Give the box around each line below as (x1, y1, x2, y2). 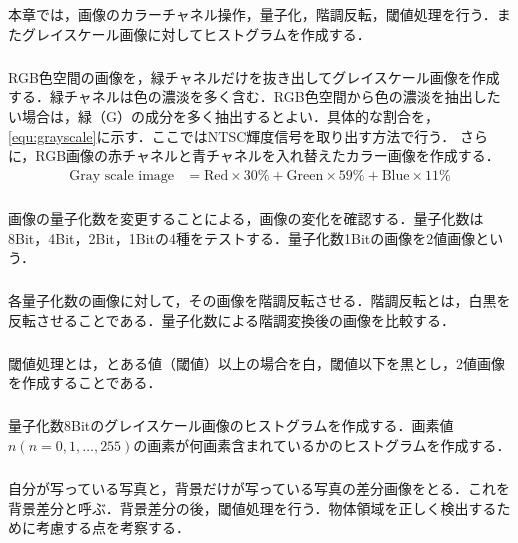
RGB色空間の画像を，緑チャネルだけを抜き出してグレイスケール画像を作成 (8, 66, 500, 87)
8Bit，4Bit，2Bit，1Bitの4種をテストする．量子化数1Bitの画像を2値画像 (8, 227, 476, 248)
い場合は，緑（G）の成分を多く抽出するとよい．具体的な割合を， (8, 105, 439, 126)
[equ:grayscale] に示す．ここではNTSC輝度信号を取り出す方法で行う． (8, 125, 456, 146)
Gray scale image (69, 168, 175, 183)
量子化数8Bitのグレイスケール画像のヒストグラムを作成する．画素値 (8, 415, 454, 436)
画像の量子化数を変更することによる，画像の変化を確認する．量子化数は (8, 208, 484, 229)
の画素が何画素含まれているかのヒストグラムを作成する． (133, 435, 511, 455)
